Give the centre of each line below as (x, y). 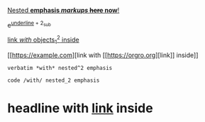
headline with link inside (81, 108)
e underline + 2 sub (29, 24)
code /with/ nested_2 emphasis (54, 80)
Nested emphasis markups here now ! (63, 10)
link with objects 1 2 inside (43, 40)
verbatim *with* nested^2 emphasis (60, 68)
